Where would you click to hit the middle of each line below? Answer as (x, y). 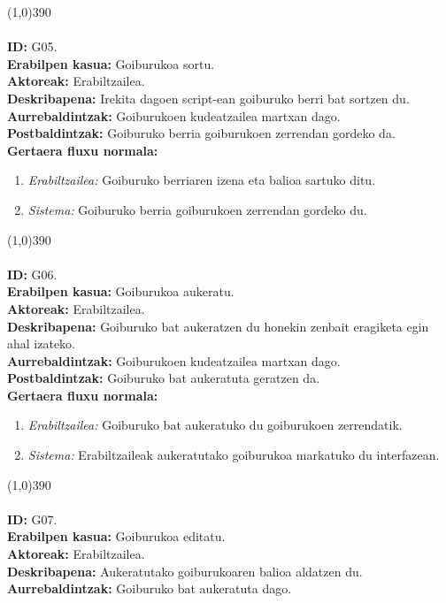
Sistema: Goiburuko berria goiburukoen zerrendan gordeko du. (197, 209)
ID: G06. (32, 274)
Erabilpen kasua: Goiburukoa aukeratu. (121, 291)
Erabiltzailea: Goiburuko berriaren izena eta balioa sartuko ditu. (202, 180)
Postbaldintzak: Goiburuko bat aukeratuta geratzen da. (164, 378)
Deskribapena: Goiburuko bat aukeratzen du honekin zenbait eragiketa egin (218, 326)
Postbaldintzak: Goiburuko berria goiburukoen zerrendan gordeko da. (201, 133)
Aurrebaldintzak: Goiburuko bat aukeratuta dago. (150, 588)
